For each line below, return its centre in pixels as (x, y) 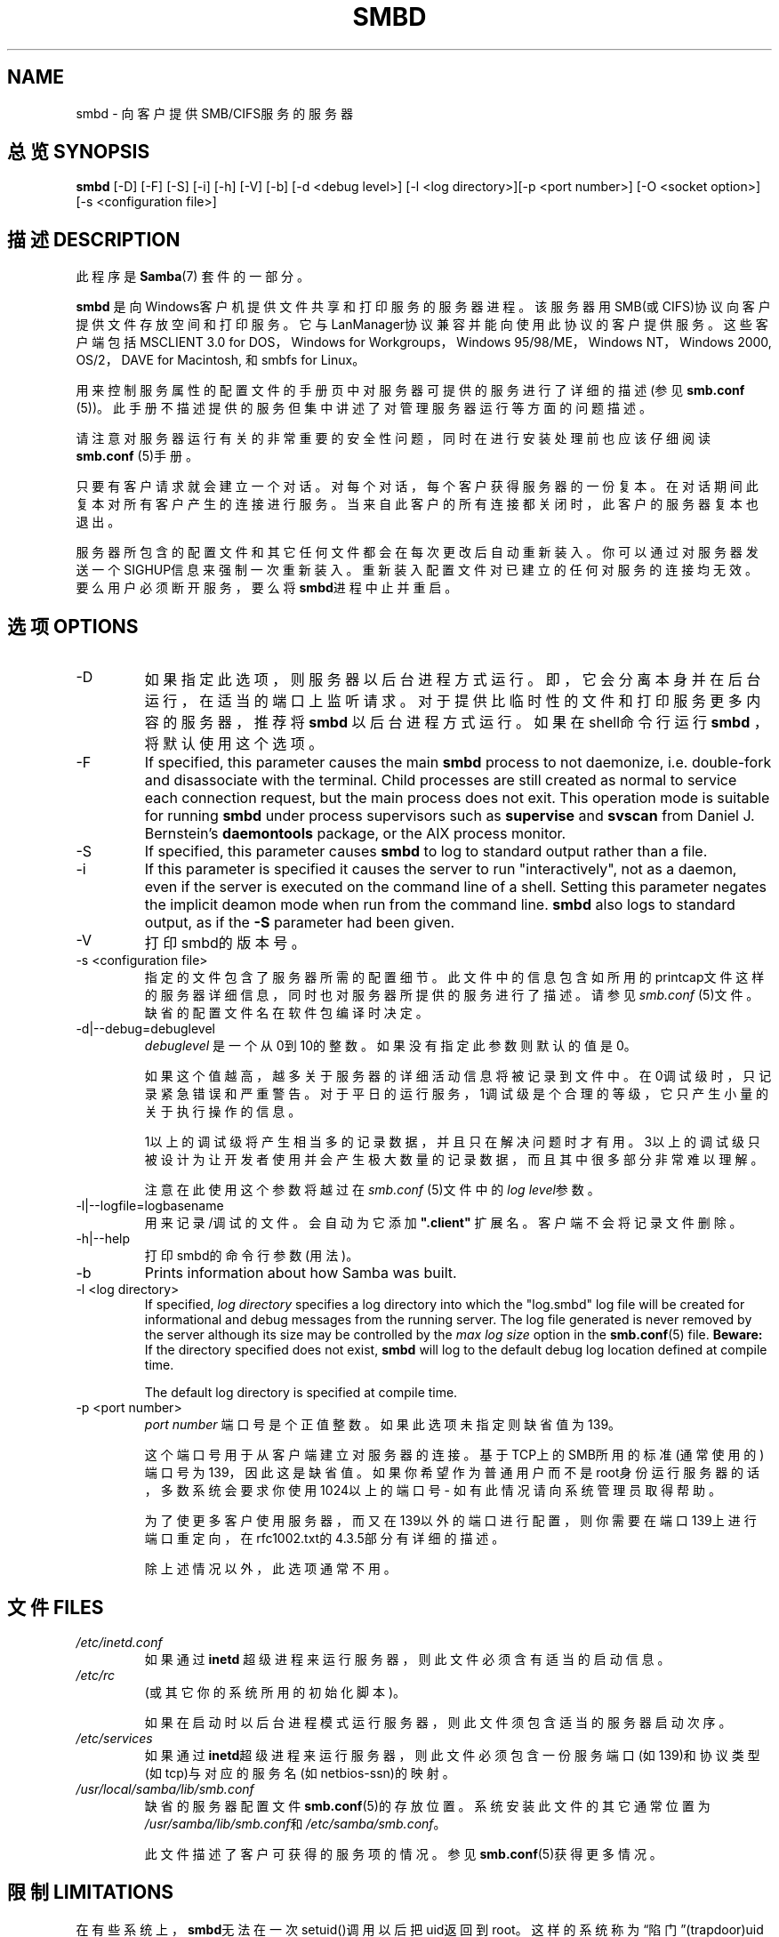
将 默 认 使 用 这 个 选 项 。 (234, 744)
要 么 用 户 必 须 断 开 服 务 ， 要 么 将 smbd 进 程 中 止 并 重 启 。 (267, 588)
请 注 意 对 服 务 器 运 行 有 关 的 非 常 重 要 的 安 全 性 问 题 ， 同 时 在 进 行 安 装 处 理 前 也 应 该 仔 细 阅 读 (393, 438)
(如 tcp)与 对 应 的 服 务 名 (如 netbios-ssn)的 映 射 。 (300, 1772)
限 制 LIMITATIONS (90, 1893)
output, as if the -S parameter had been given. (300, 923)
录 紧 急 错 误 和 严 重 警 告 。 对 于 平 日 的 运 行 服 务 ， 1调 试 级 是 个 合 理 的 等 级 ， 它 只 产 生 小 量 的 (457, 1094)
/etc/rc (96, 1675)
